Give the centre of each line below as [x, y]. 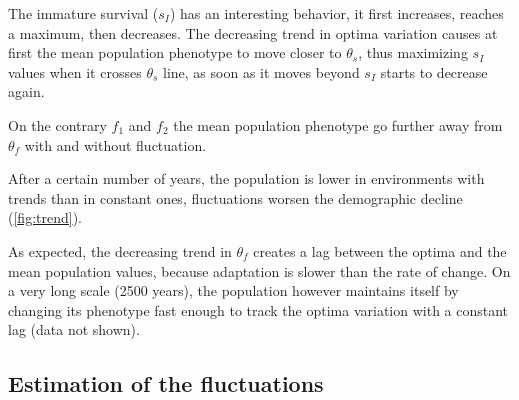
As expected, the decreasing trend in [120, 250]
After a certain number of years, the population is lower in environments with [246, 178]
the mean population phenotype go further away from [338, 124]
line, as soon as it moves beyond [261, 71]
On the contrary [57, 124]
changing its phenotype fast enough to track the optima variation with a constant [258, 309]
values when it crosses [75, 71]
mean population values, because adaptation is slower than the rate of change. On [259, 270]
